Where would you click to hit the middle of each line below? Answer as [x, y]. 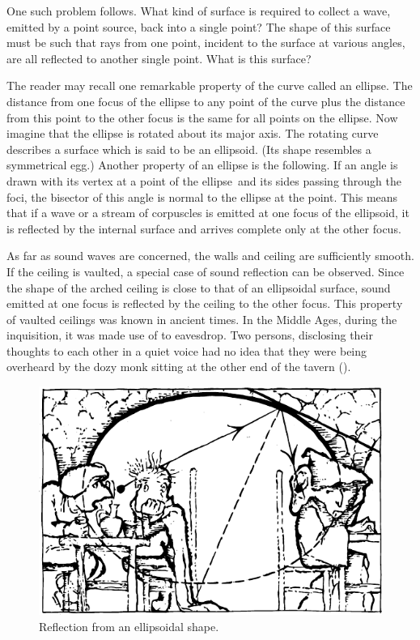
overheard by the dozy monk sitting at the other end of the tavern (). [179, 367]
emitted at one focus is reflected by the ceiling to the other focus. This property [205, 303]
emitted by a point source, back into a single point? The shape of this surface [199, 26]
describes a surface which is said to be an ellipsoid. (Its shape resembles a [189, 149]
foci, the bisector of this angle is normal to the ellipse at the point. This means [202, 196]
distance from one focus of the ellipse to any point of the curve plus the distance [206, 101]
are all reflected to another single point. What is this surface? [159, 58]
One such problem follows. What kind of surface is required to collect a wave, [199, 11]
